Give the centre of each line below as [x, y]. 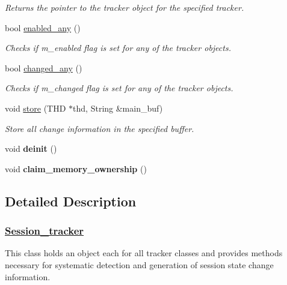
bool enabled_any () [43, 27]
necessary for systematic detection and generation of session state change [139, 264]
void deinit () [31, 148]
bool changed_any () [44, 67]
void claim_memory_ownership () [76, 168]
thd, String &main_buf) [118, 108]
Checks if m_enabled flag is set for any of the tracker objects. [118, 48]
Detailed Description [71, 201]
